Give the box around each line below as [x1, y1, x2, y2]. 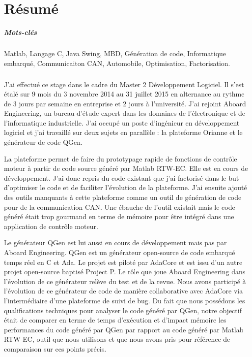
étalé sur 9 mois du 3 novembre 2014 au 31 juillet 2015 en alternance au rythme [4, 89, 245, 99]
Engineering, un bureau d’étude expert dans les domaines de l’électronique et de [4, 108, 245, 118]
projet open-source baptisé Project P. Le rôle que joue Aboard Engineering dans [4, 266, 246, 277]
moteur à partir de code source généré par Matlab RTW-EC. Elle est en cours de [4, 163, 248, 173]
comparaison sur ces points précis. [4, 343, 107, 354]
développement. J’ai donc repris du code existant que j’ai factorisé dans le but [4, 172, 239, 183]
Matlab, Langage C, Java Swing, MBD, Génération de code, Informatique [4, 48, 226, 58]
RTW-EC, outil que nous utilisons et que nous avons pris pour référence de [4, 334, 230, 344]
